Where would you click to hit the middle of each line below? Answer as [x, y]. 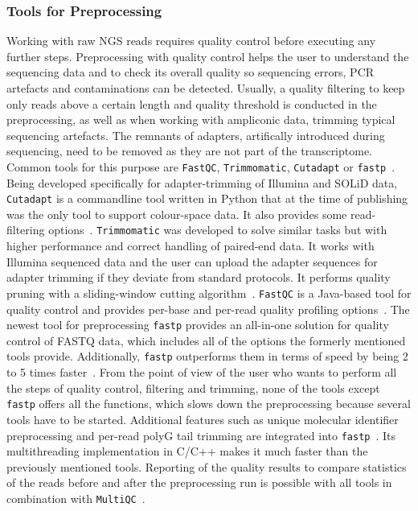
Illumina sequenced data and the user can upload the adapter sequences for [192, 261]
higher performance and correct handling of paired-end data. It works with [191, 246]
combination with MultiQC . [76, 498]
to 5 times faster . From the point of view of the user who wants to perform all [202, 372]
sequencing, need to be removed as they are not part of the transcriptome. [190, 151]
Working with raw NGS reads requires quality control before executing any [191, 41]
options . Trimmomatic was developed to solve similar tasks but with [218, 230]
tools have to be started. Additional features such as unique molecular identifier [203, 419]
